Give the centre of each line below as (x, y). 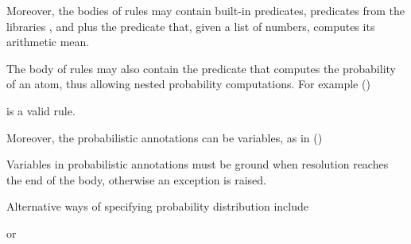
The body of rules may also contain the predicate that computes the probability (201, 68)
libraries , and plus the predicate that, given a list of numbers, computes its (191, 26)
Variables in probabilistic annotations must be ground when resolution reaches (198, 164)
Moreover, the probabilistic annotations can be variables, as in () (165, 137)
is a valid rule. (41, 110)
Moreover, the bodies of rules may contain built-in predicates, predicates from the (206, 10)
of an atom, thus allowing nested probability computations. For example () (188, 84)
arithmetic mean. (48, 42)
